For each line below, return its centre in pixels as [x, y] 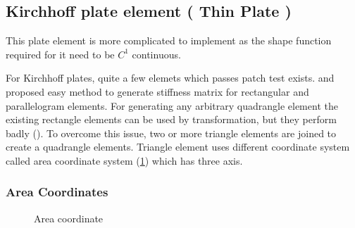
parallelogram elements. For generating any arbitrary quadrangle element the [172, 105]
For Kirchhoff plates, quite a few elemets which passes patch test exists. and [170, 78]
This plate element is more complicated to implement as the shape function [169, 40]
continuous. [156, 54]
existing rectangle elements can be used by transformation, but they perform [171, 119]
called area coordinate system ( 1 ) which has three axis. [124, 160]
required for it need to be [60, 54]
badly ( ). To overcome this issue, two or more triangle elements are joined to [171, 133]
